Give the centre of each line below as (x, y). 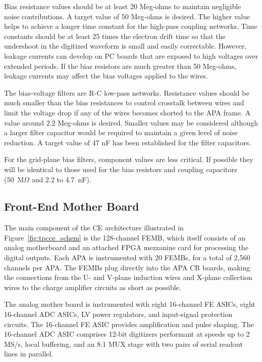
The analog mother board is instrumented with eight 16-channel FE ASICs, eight (130, 304)
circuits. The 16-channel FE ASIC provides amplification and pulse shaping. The (129, 324)
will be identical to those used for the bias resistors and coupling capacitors (121, 169)
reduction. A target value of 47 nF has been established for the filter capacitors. (128, 142)
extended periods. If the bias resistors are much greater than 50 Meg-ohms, (120, 66)
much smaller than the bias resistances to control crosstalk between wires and (124, 103)
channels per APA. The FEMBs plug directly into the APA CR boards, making (127, 267)
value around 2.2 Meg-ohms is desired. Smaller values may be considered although (131, 122)
